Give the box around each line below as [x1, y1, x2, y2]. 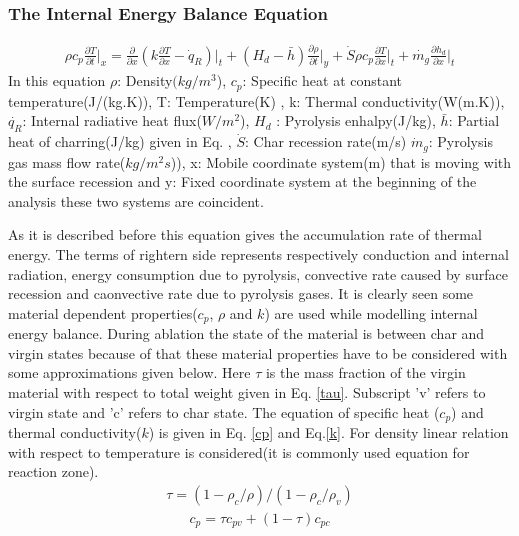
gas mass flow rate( [8, 151, 126, 172]
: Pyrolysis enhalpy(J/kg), [276, 110, 436, 131]
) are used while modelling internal [264, 302, 478, 323]
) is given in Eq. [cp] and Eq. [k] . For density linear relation [148, 422, 509, 443]
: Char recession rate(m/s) [244, 131, 407, 152]
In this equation [8, 70, 106, 91]
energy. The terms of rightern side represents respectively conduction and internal [8, 244, 509, 265]
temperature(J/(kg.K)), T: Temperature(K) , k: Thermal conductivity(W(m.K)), [8, 90, 505, 111]
